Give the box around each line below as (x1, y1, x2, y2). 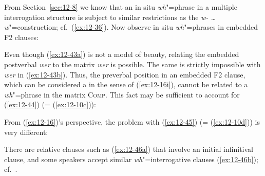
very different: (4, 126, 48, 137)
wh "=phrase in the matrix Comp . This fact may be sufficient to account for (4, 89, 240, 100)
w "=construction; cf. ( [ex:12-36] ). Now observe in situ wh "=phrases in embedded (4, 22, 258, 32)
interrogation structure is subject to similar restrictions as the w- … (4, 11, 216, 22)
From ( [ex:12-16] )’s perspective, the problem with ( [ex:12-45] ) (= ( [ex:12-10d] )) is (4, 116, 260, 127)
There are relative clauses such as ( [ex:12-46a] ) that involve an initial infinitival (4, 144, 253, 154)
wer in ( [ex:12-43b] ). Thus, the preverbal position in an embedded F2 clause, (4, 69, 245, 80)
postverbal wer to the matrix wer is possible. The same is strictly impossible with (4, 58, 261, 69)
